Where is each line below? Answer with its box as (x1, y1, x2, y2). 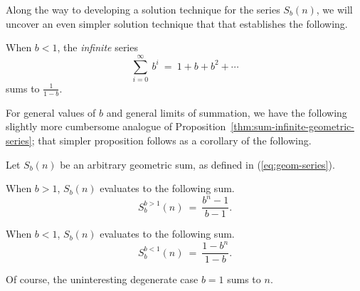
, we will (316, 2, 353, 16)
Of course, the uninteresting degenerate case (6, 272, 198, 287)
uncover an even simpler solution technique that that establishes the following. (6, 16, 348, 31)
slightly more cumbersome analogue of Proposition (6, 119, 226, 134)
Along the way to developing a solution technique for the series (6, 2, 280, 16)
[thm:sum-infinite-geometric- (231, 119, 354, 134)
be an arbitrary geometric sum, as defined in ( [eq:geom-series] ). (60, 157, 335, 171)
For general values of (6, 105, 96, 120)
